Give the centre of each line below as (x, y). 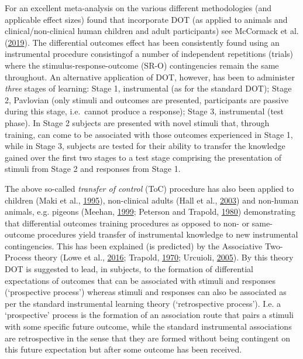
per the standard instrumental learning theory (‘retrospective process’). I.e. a (143, 303)
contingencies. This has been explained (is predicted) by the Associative (134, 245)
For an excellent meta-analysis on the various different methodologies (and (138, 8)
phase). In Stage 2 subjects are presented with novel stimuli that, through (137, 122)
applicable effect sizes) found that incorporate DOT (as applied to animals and (146, 19)
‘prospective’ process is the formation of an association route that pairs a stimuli (149, 315)
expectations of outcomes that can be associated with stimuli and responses (140, 280)
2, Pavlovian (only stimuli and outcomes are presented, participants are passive (147, 99)
